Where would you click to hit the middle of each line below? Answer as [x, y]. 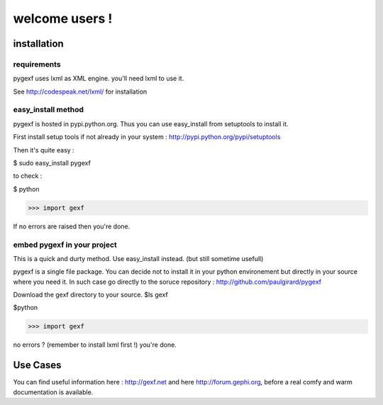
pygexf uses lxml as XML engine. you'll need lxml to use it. [99, 79]
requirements [37, 64]
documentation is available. [53, 392]
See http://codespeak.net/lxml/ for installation [80, 91]
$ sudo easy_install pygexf [52, 163]
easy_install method [49, 110]
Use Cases [37, 365]
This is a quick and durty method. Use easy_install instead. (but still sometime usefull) [138, 258]
